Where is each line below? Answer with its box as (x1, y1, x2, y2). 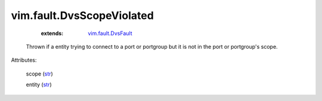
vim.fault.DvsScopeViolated (11, 9, 154, 22)
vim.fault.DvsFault (88, 30, 132, 37)
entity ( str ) (26, 81, 52, 89)
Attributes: (11, 56, 37, 64)
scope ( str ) (26, 70, 53, 77)
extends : (41, 30, 64, 37)
